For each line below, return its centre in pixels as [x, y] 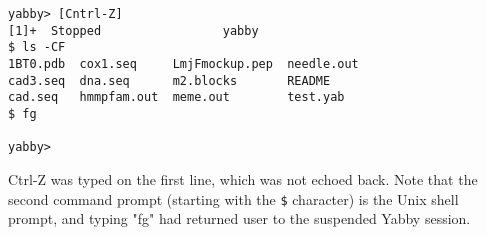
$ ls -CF [37, 47]
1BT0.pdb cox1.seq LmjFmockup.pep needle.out [183, 63]
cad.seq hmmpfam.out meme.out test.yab [176, 97]
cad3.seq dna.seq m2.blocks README [169, 80]
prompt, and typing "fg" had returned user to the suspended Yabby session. [239, 218]
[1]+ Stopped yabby [133, 30]
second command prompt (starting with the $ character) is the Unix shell [233, 198]
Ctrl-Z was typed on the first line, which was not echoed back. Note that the [243, 178]
